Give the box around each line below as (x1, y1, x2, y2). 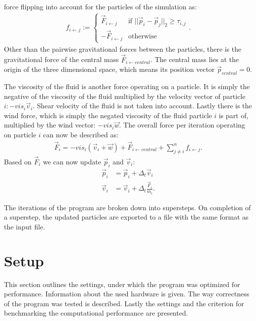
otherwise (128, 33, 157, 40)
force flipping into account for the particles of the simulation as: (4, 1, 197, 11)
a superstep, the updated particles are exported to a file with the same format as (4, 212, 249, 222)
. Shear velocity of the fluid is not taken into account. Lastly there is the (33, 100, 252, 111)
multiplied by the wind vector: (4, 120, 96, 130)
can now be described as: (43, 129, 118, 140)
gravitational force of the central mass (4, 54, 119, 64)
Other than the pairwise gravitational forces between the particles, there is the (4, 43, 242, 54)
